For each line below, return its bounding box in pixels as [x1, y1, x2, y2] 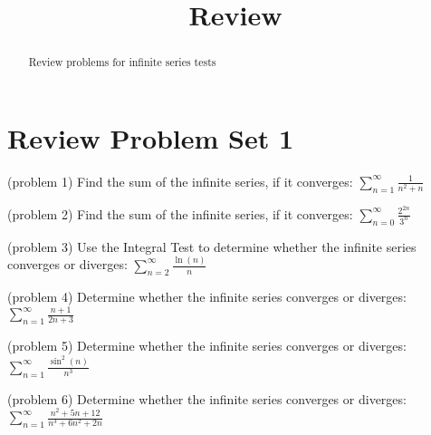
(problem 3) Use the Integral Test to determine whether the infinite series [7, 237, 417, 256]
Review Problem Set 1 [7, 119, 294, 156]
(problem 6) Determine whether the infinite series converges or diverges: [7, 389, 407, 408]
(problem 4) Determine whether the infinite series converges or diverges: [7, 287, 407, 306]
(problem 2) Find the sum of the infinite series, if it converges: [7, 204, 353, 223]
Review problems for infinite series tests [28, 54, 216, 70]
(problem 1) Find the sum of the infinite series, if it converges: [7, 171, 353, 190]
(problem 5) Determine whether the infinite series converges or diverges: [7, 336, 407, 355]
